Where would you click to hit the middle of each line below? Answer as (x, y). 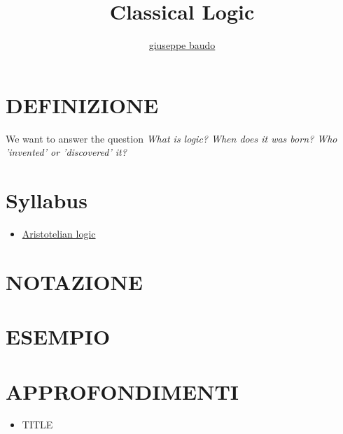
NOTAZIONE (74, 281)
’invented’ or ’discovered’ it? (66, 152)
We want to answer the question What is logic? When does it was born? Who (171, 138)
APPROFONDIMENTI (122, 391)
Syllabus (47, 200)
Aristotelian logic (59, 233)
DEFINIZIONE (82, 104)
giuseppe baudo (182, 45)
